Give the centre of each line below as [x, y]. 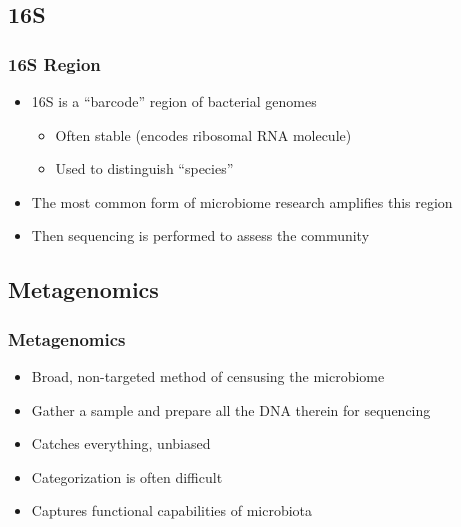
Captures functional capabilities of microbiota [172, 510]
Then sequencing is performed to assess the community [200, 235]
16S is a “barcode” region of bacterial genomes [174, 101]
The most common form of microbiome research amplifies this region [242, 201]
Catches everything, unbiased [121, 443]
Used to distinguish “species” [144, 168]
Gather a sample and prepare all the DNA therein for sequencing [231, 409]
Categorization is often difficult [127, 476]
